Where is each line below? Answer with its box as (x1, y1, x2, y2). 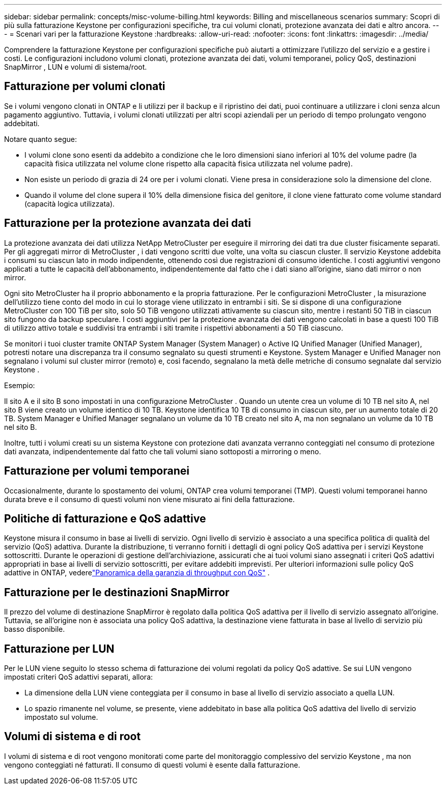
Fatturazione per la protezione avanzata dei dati (4, 217, 251, 230)
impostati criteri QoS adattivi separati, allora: (4, 673, 153, 682)
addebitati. (4, 119, 40, 128)
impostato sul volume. (24, 713, 98, 722)
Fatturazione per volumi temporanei (4, 464, 189, 478)
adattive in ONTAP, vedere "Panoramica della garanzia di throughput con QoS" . (4, 568, 270, 577)
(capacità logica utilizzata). (24, 199, 115, 208)
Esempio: (4, 381, 35, 390)
